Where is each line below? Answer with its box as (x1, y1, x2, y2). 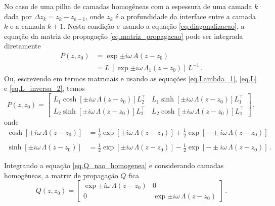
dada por (4, 11, 32, 21)
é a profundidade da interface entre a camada (115, 11, 256, 21)
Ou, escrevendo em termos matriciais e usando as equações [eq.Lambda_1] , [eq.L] (4, 73, 257, 83)
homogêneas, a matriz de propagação (4, 170, 118, 180)
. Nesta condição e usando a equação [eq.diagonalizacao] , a (63, 21, 245, 31)
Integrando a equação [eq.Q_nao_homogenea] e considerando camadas (4, 160, 224, 171)
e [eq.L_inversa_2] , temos (4, 83, 85, 93)
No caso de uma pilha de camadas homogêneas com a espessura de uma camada (4, 1, 252, 11)
